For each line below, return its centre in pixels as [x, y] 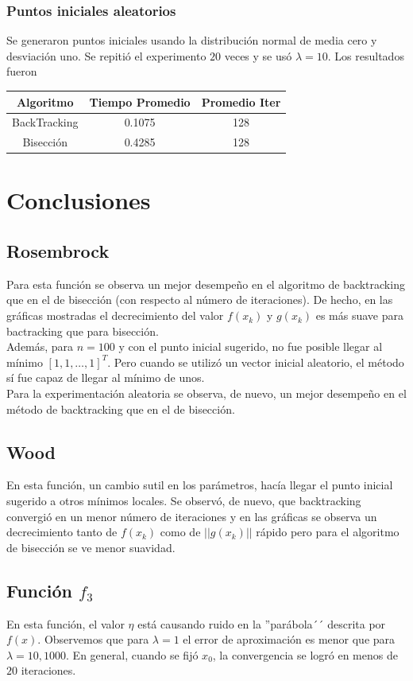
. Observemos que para [93, 639]
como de [180, 532]
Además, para [40, 346]
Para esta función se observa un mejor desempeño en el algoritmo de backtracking [206, 284]
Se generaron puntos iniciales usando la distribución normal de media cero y [192, 40]
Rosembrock [58, 251]
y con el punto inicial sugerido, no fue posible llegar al [251, 346]
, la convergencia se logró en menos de [305, 654]
